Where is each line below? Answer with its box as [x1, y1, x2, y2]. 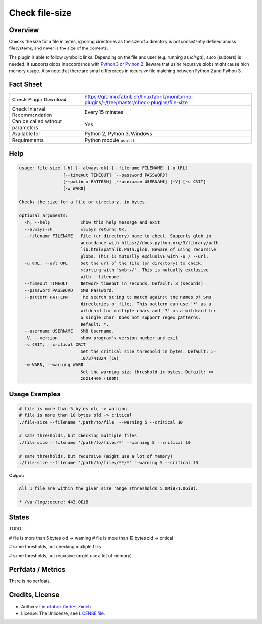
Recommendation [12, 112, 52, 118]
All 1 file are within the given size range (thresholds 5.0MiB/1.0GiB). [19, 485, 198, 491]
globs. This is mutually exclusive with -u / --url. [80, 254, 209, 259]
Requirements [12, 136, 44, 143]
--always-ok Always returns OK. [24, 226, 127, 232]
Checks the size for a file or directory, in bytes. [19, 199, 147, 205]
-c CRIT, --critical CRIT [24, 342, 86, 347]
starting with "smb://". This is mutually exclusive [80, 267, 209, 273]
